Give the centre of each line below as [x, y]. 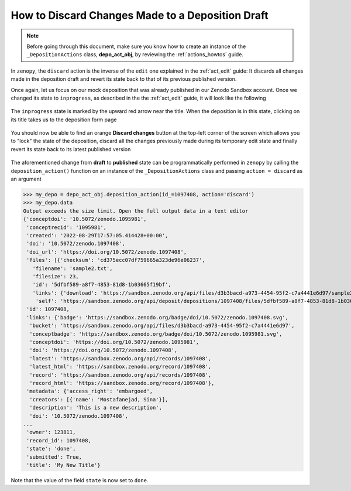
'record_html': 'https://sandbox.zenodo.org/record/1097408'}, [122, 383]
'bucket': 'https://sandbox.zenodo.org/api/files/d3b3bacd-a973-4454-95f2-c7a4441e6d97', [162, 326]
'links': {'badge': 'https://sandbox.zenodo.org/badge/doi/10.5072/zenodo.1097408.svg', [158, 317]
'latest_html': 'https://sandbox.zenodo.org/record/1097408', [121, 367]
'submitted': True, [54, 457]
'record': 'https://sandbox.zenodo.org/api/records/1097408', [121, 375]
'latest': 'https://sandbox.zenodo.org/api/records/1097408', [121, 358]
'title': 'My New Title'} [63, 465]
